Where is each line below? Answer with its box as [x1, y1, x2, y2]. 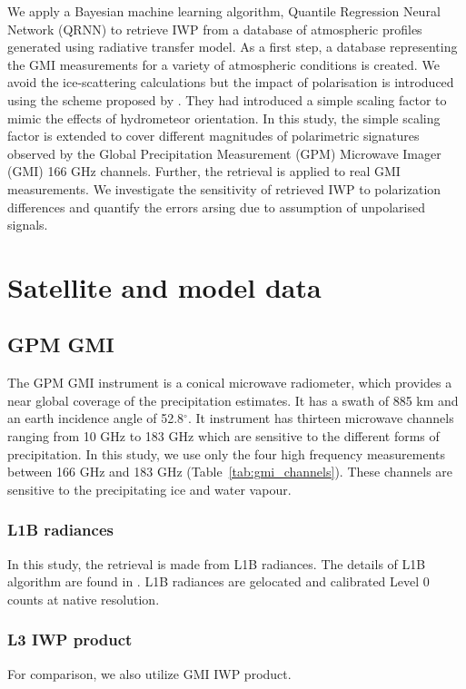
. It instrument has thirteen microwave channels [187, 408, 454, 428]
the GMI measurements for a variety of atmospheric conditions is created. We [7, 54, 440, 74]
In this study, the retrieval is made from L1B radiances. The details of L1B [7, 554, 426, 573]
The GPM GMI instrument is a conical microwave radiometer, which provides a [7, 373, 452, 392]
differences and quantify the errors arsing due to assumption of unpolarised [7, 197, 426, 216]
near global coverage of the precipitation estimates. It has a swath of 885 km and [7, 390, 459, 409]
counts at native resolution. [7, 589, 160, 608]
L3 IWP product [7, 628, 133, 651]
